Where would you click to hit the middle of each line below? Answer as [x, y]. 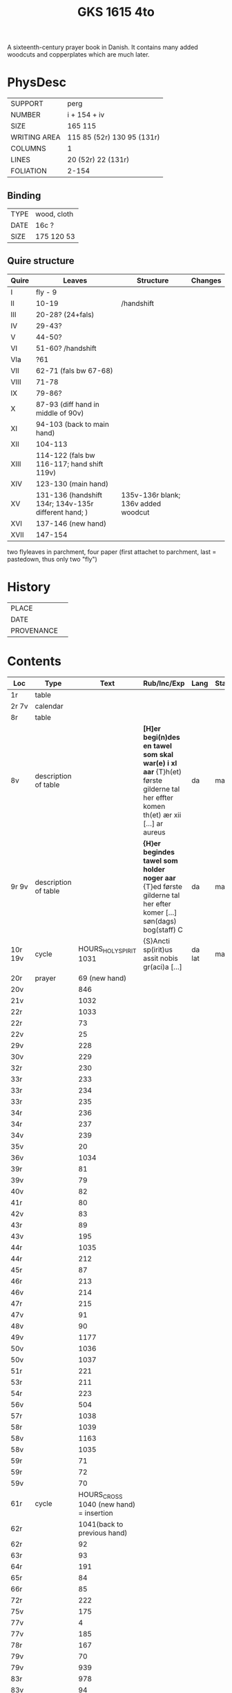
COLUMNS [28, 149]
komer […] [160, 912]
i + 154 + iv [86, 115]
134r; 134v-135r [65, 504]
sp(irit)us [158, 949]
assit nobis [161, 958]
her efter [157, 903]
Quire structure [41, 261]
